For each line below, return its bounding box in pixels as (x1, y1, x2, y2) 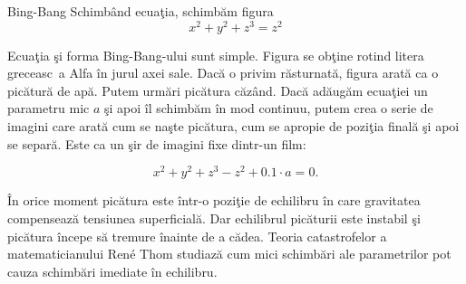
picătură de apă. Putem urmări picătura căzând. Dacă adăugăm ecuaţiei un (7, 80, 428, 99)
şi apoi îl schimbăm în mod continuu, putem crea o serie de (104, 99, 433, 118)
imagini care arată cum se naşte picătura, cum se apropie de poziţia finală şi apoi (7, 117, 460, 136)
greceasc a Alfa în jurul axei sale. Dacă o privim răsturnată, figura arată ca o (7, 63, 439, 82)
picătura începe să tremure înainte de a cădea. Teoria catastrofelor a (7, 226, 387, 245)
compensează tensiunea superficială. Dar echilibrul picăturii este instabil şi (7, 208, 421, 227)
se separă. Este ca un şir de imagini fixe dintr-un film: (7, 134, 306, 153)
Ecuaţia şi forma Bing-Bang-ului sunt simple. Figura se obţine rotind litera (7, 45, 424, 64)
